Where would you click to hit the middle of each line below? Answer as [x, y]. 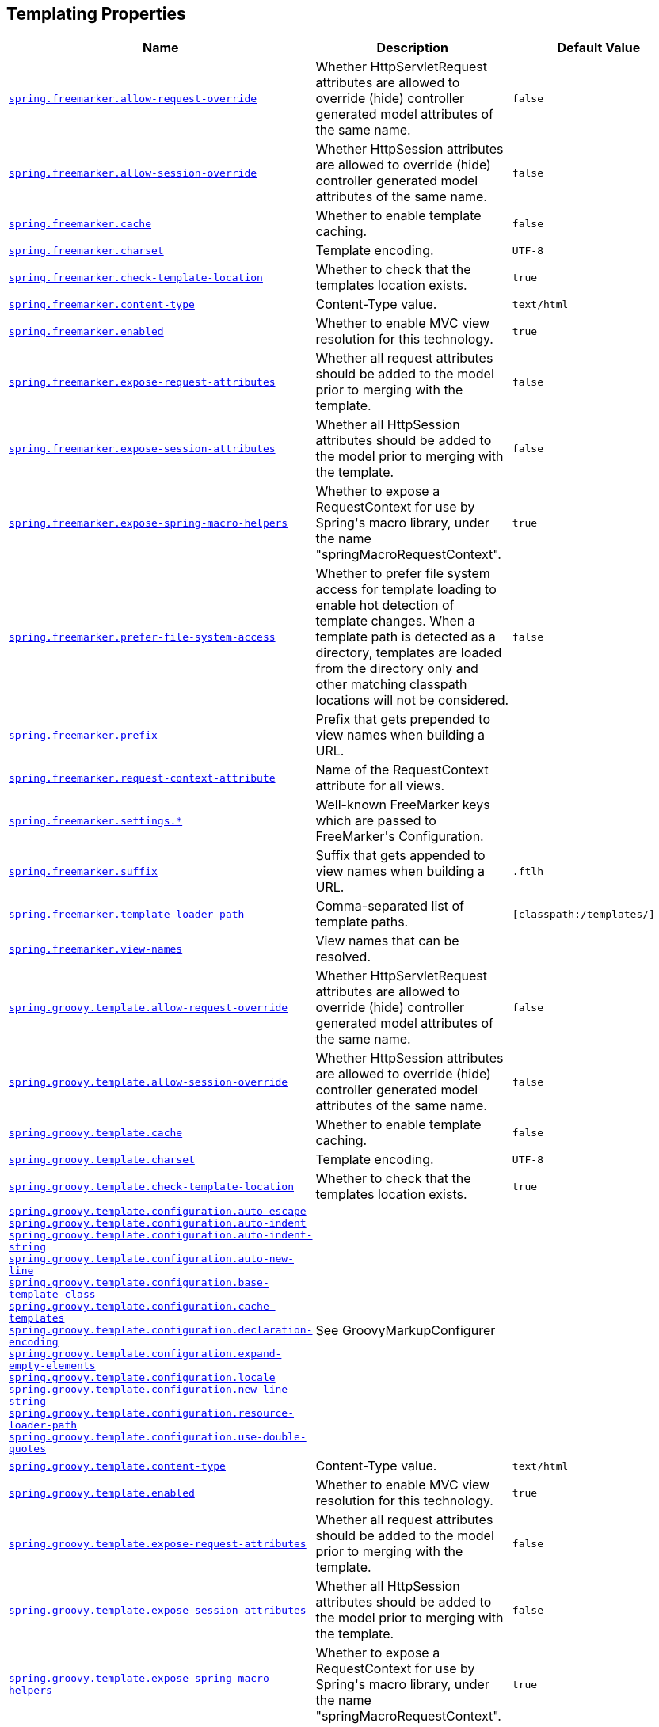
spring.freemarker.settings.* [96, 820]
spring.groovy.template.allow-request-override [149, 1007]
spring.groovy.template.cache [96, 1132]
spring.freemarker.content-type [102, 304]
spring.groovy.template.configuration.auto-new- [152, 1259]
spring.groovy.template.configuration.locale [142, 1378]
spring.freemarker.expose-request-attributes [142, 382]
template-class [52, 1295]
